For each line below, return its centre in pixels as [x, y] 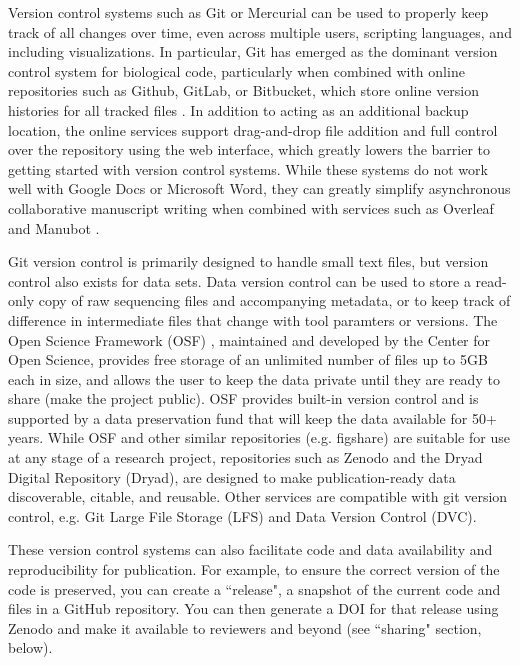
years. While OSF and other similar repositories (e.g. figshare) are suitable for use [259, 437]
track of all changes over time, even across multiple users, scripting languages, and [260, 31]
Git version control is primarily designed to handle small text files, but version [248, 261]
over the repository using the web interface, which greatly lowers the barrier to [249, 149]
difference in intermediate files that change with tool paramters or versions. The [253, 319]
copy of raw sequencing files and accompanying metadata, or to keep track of [274, 300]
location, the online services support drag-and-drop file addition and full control [253, 129]
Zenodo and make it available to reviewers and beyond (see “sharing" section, [245, 627]
